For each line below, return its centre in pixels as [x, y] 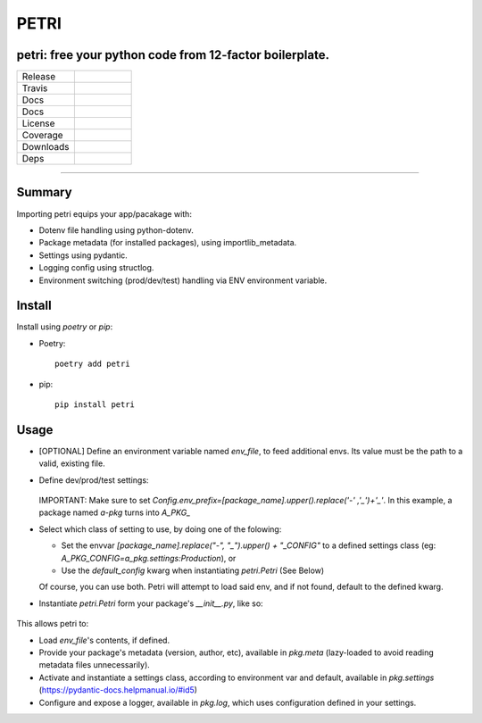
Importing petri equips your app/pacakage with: [104, 213]
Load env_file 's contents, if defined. [104, 640]
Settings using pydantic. [83, 255]
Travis [35, 88]
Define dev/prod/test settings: [94, 480]
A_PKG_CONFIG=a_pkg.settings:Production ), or [149, 558]
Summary [44, 192]
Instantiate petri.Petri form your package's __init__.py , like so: [151, 603]
